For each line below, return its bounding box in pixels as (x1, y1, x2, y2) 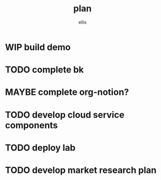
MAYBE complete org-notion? (5, 87, 129, 98)
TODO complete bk (5, 64, 84, 75)
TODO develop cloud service (5, 109, 125, 120)
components (5, 120, 58, 131)
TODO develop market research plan (5, 164, 157, 176)
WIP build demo (5, 41, 71, 53)
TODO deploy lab (5, 142, 76, 153)
